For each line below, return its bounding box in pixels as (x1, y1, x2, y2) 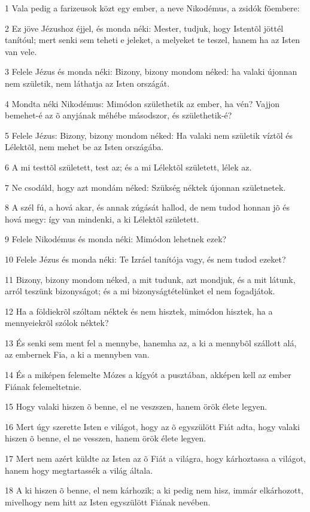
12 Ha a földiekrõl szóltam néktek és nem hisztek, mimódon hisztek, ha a (5, 304, 273, 317)
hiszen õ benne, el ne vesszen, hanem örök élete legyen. (5, 432, 206, 444)
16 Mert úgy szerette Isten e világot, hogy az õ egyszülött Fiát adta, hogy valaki (5, 420, 300, 432)
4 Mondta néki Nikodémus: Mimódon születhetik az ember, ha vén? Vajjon (5, 97, 280, 109)
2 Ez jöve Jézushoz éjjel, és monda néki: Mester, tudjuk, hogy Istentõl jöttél (5, 22, 284, 34)
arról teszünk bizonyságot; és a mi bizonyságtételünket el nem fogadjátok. (5, 285, 275, 297)
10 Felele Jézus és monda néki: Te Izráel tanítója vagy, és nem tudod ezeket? (5, 252, 286, 265)
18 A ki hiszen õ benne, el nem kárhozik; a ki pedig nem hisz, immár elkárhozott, (5, 484, 303, 496)
